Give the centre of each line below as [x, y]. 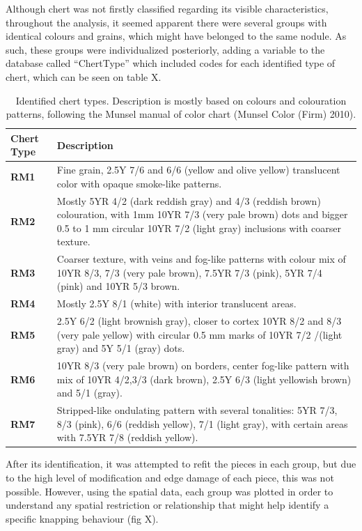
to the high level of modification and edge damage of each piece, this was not [170, 478]
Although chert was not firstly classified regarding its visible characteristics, [167, 8]
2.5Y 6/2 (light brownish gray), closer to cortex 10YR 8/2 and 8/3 [199, 321]
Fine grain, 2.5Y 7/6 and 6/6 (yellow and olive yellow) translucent [198, 170]
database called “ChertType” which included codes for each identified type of [171, 63]
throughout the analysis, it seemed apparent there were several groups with [166, 22]
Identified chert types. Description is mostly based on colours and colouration [181, 100]
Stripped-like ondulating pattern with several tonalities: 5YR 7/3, [197, 410]
